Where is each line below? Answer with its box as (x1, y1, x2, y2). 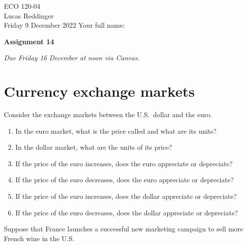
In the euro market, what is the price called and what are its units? (15, 125, 217, 136)
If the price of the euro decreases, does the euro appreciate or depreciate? (15, 175, 234, 185)
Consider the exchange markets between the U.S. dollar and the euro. (4, 109, 212, 120)
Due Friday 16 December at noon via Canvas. (4, 52, 140, 63)
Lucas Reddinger (4, 10, 54, 20)
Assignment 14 (4, 36, 54, 46)
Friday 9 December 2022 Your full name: (4, 20, 125, 30)
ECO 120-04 (4, 1, 40, 11)
